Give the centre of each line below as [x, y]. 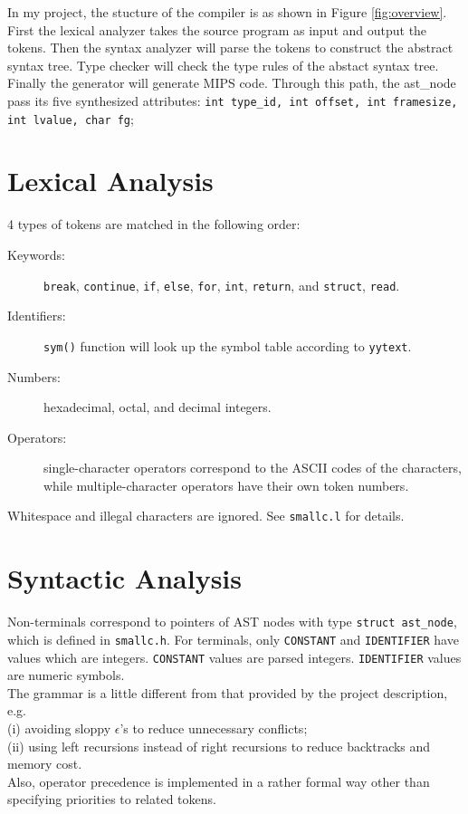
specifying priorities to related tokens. [112, 799]
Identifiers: [37, 316]
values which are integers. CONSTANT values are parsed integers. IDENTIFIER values [234, 657]
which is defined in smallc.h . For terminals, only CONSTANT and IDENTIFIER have [233, 639]
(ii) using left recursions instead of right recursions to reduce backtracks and [219, 746]
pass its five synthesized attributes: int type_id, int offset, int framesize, [233, 100]
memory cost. [45, 764]
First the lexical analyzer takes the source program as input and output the [217, 29]
